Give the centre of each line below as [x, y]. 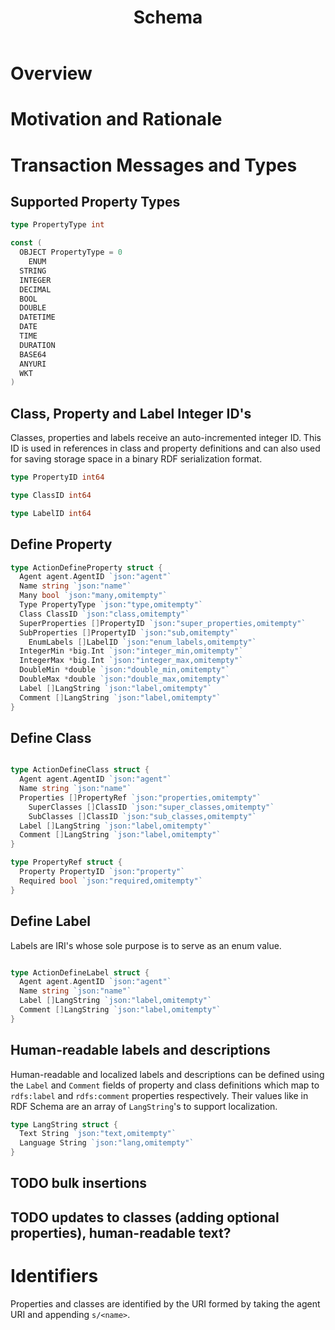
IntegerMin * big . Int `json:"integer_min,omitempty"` [131, 651]
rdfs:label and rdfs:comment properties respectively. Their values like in [159, 1095]
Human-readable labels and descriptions [140, 1050]
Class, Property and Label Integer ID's [131, 413]
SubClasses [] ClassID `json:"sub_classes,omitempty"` [142, 816]
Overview [51, 73]
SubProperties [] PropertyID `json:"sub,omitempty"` [129, 632]
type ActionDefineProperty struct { [86, 567]
